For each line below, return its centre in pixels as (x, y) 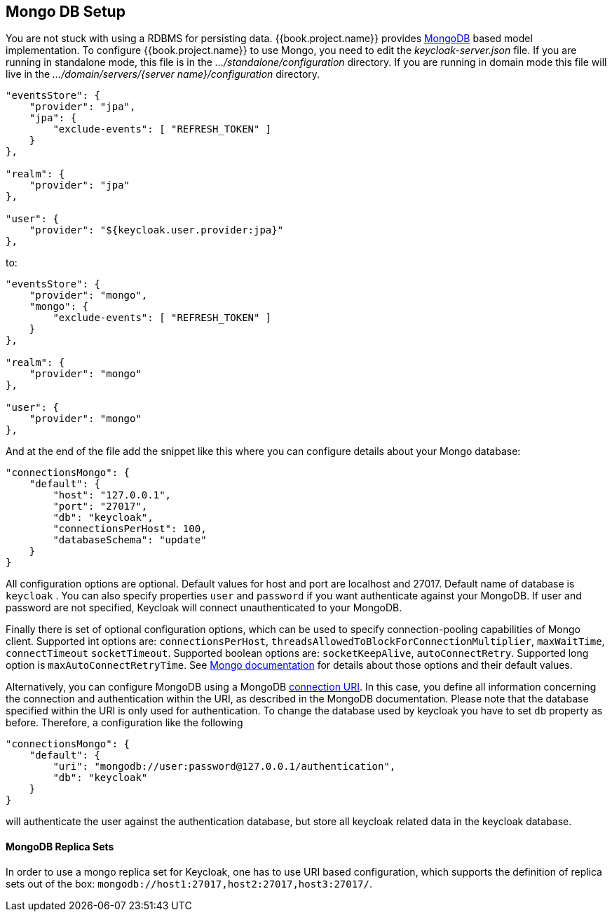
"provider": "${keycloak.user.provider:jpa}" (156, 230)
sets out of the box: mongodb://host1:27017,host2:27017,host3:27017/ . (189, 883)
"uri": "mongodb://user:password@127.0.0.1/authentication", (224, 767)
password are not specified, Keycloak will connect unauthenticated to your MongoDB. (204, 608)
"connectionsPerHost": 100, (130, 529)
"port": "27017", (100, 507)
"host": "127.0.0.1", (112, 495)
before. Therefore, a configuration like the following (124, 723)
